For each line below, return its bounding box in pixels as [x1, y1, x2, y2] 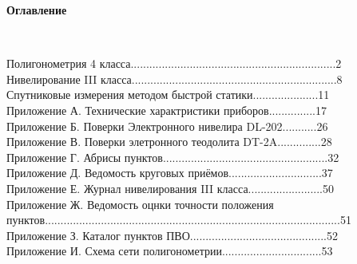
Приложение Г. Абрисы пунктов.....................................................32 [6, 148, 339, 165]
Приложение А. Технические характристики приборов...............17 [6, 101, 327, 118]
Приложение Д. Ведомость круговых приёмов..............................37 [6, 164, 333, 181]
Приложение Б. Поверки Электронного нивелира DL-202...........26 [6, 117, 328, 134]
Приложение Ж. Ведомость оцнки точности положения [6, 195, 274, 212]
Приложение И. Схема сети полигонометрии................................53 [6, 242, 333, 259]
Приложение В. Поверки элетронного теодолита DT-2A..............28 [6, 133, 332, 150]
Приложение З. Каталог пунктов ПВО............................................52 [6, 227, 339, 243]
